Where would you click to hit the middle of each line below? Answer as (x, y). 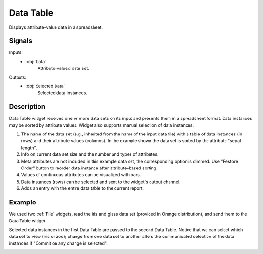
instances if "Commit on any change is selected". (58, 243)
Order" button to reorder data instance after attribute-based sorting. (89, 168)
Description (27, 107)
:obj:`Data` (36, 61)
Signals (21, 41)
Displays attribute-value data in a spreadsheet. (56, 27)
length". (29, 148)
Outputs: (18, 77)
